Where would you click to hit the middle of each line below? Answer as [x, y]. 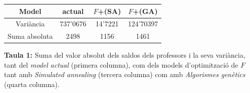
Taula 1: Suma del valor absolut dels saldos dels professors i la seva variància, [125, 55]
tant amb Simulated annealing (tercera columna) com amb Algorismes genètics [125, 74]
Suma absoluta [30, 36]
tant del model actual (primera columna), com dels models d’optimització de [121, 64]
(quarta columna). [32, 84]
